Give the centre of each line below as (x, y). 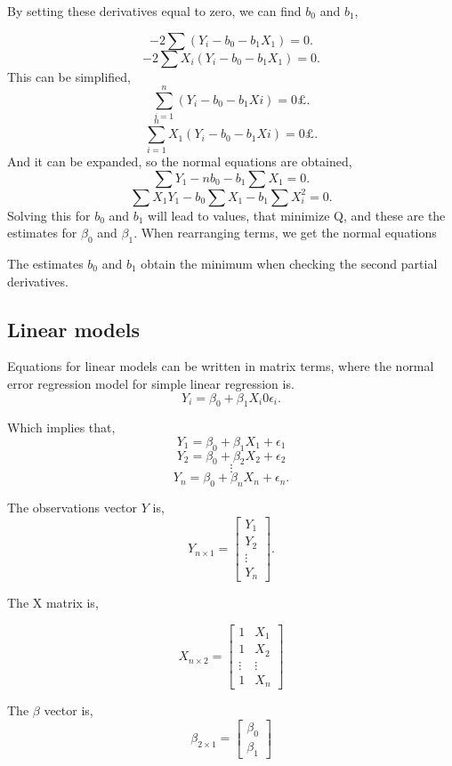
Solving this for (49, 215)
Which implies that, (61, 427)
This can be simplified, (69, 76)
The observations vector (73, 508)
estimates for (42, 233)
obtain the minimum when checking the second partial (289, 263)
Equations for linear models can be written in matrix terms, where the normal (221, 366)
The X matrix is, (53, 603)
